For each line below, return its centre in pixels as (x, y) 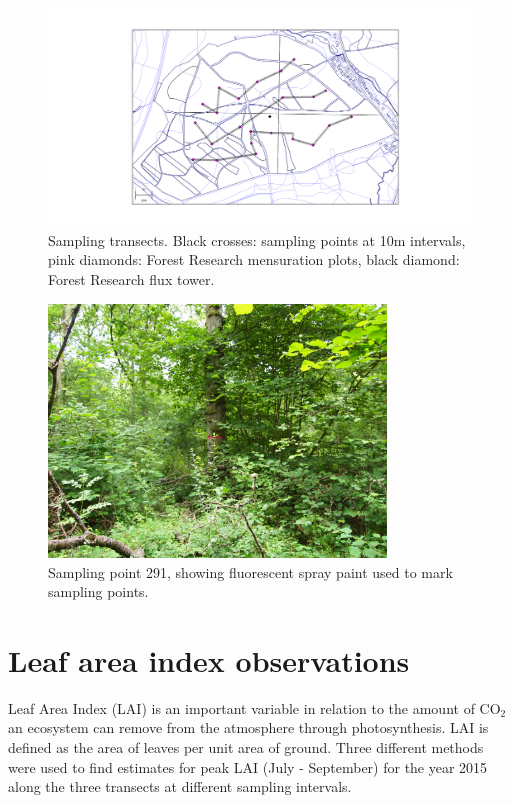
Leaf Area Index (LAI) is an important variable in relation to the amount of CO (254, 707)
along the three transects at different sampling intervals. (180, 786)
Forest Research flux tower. (131, 278)
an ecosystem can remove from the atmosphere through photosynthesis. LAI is (248, 727)
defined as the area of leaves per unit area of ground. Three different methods (246, 747)
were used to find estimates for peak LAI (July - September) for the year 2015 (248, 766)
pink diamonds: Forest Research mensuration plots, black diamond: (254, 259)
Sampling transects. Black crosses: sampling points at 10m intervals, (257, 239)
